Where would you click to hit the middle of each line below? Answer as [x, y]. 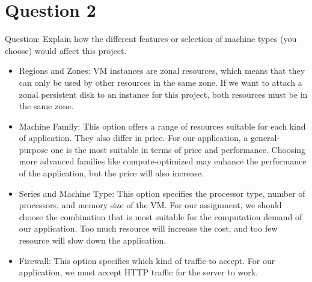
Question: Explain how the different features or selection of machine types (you [151, 39]
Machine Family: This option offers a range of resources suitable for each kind [162, 126]
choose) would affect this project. [66, 50]
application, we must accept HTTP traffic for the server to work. [138, 272]
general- [265, 138]
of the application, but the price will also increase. [111, 173]
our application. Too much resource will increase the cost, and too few [148, 228]
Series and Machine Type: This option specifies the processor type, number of [162, 193]
